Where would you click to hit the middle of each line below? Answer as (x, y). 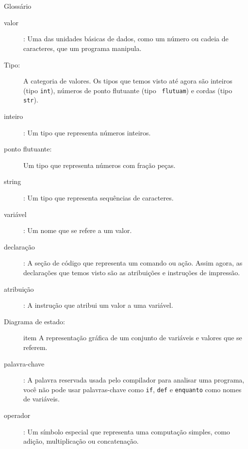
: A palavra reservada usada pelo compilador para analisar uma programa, (134, 380)
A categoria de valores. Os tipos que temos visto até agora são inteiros (128, 81)
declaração (19, 246)
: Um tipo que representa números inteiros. (87, 132)
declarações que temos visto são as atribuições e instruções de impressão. (132, 272)
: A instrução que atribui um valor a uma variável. (98, 305)
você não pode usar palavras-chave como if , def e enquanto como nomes (132, 389)
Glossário (18, 6)
